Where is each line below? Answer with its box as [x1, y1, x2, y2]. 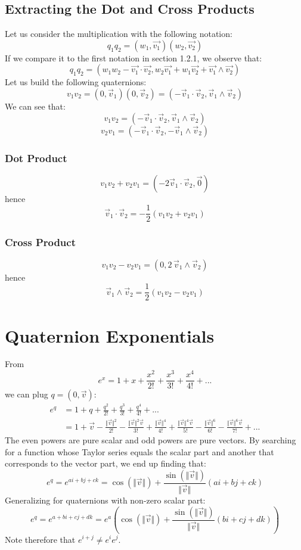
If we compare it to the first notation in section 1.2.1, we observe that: [5, 51, 262, 64]
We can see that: [5, 100, 66, 112]
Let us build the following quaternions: [5, 76, 147, 88]
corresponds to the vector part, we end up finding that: [5, 457, 206, 470]
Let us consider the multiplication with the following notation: [5, 27, 232, 40]
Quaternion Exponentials [5, 323, 215, 347]
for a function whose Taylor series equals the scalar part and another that [5, 445, 274, 458]
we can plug [5, 388, 48, 400]
